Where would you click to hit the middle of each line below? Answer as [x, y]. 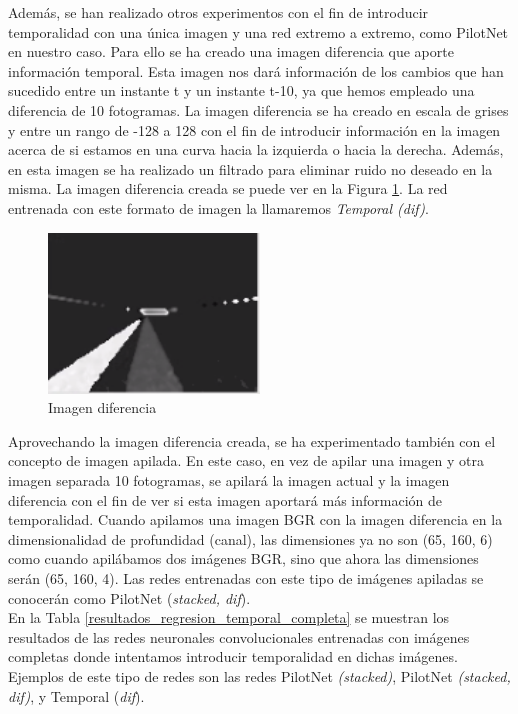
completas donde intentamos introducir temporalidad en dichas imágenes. [233, 656]
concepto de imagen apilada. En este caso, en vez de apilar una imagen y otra [246, 460]
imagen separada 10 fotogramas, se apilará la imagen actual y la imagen [229, 480]
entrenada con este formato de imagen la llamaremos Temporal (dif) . [218, 207]
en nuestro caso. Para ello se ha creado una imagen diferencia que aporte [231, 51]
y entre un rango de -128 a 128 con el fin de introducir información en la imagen [254, 129]
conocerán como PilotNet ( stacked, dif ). [129, 597]
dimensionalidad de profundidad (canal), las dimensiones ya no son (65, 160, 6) [250, 538]
